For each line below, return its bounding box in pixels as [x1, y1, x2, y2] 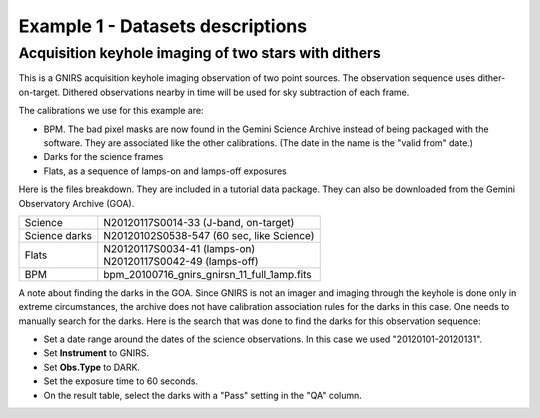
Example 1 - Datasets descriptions [18, 15, 308, 37]
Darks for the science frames [43, 151, 164, 163]
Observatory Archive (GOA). [18, 197, 135, 209]
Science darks [24, 228, 93, 242]
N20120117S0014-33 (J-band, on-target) [103, 215, 295, 229]
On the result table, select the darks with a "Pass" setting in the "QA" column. [43, 389, 362, 401]
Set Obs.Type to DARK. [43, 361, 140, 373]
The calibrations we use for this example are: [18, 105, 204, 117]
